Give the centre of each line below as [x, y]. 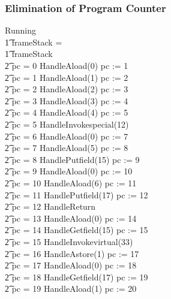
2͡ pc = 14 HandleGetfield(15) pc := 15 [76, 230]
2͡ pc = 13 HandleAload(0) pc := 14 [71, 218]
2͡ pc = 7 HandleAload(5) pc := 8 [67, 148]
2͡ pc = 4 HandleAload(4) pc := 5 [67, 112]
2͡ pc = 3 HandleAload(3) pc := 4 [67, 100]
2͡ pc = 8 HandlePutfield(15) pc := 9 [72, 159]
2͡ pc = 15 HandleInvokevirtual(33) [69, 241]
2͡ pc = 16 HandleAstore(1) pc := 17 [72, 253]
